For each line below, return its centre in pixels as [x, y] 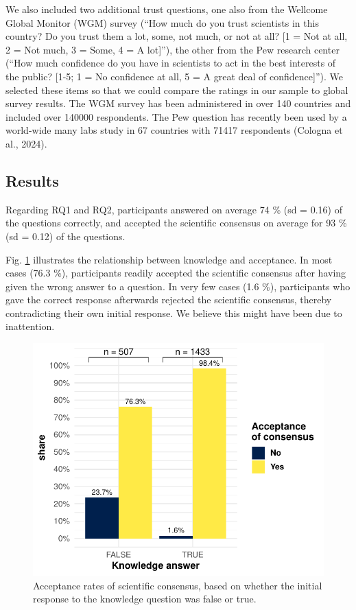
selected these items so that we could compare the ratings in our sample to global [177, 90]
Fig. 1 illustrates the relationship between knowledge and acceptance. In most [169, 259]
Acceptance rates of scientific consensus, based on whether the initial [178, 585]
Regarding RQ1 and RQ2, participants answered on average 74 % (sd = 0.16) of [174, 209]
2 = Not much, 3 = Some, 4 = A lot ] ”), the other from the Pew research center [173, 49]
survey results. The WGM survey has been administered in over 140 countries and [178, 103]
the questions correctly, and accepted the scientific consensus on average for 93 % [176, 223]
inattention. [30, 326]
